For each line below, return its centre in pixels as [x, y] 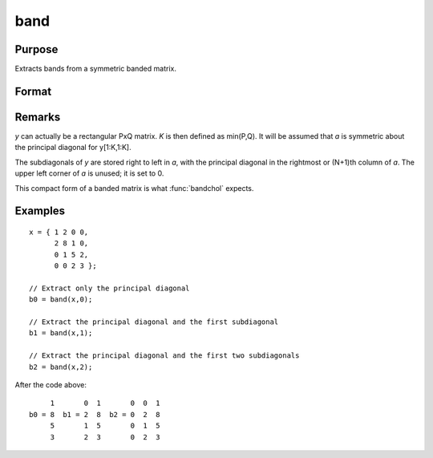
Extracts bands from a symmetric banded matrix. [95, 69]
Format [33, 91]
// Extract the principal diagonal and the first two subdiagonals [164, 356]
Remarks [38, 117]
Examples [40, 211]
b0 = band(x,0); [61, 300]
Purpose [36, 49]
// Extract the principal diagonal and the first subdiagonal [154, 322]
